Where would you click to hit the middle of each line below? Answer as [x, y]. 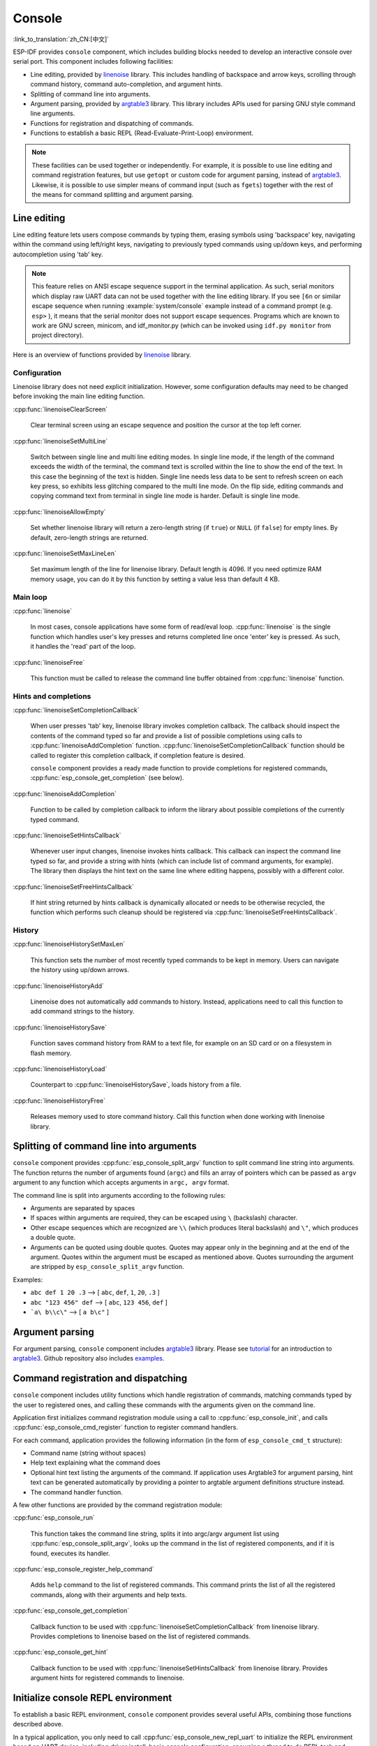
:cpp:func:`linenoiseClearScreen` [60, 409]
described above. [38, 1724]
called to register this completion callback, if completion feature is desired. [138, 755]
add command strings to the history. [82, 1011]
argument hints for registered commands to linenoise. [108, 1678]
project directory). [58, 335]
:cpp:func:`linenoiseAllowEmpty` [59, 512]
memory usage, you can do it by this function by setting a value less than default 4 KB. [155, 579]
